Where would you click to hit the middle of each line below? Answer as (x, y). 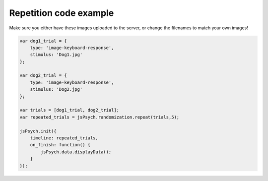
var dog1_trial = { (43, 41)
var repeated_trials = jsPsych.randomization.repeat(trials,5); (100, 117)
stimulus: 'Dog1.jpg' (56, 55)
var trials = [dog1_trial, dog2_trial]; (69, 110)
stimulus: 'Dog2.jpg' (56, 90)
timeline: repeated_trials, (64, 138)
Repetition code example (62, 13)
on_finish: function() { (60, 145)
